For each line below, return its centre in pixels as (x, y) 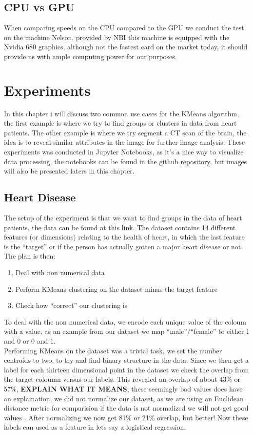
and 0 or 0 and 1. (30, 341)
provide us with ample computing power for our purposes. (90, 56)
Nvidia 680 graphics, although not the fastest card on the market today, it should (126, 47)
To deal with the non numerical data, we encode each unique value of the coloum (125, 321)
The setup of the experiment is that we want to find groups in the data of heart (123, 218)
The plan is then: (30, 256)
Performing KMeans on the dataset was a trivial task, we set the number (113, 350)
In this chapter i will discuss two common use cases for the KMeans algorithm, (122, 113)
